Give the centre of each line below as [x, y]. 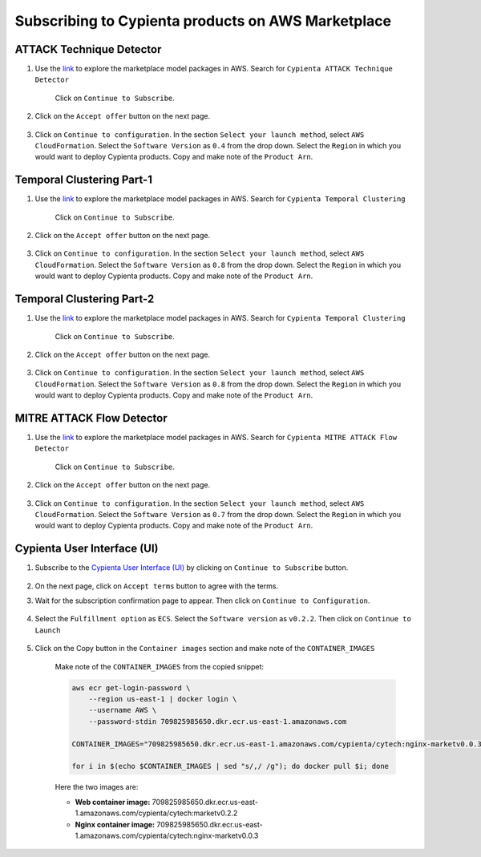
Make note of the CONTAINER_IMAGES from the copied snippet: [160, 666]
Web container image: [113, 802]
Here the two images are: [97, 787]
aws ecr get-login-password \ [131, 688]
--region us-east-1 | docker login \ [163, 699]
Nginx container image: [115, 824]
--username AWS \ [123, 710]
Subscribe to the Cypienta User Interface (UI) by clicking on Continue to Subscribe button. [192, 568]
